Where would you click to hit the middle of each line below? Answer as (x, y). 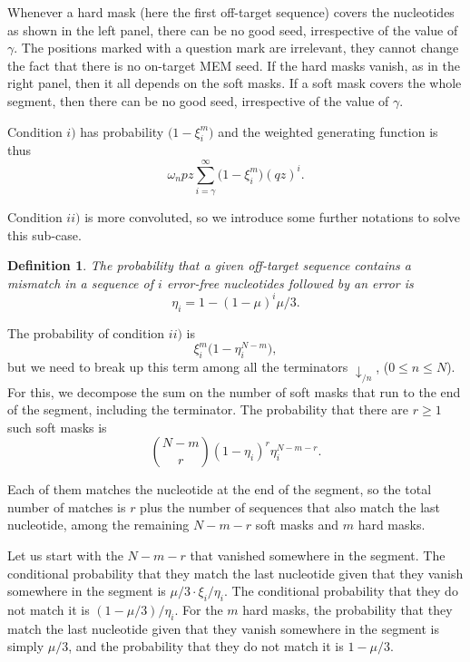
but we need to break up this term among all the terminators (178, 367)
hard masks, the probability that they (348, 610)
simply (26, 646)
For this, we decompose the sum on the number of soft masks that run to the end (234, 391)
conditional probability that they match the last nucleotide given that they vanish (235, 573)
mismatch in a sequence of (81, 282)
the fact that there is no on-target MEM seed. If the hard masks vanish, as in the (234, 65)
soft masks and (297, 525)
